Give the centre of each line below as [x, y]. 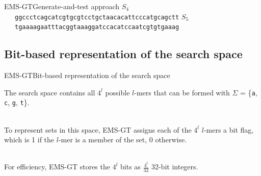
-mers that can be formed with [182, 92]
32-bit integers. [175, 167]
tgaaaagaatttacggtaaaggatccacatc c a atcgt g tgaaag [97, 27]
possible [118, 92]
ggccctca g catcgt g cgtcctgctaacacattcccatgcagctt [97, 17]
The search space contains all [50, 92]
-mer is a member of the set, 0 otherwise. [123, 140]
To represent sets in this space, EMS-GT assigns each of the [98, 129]
